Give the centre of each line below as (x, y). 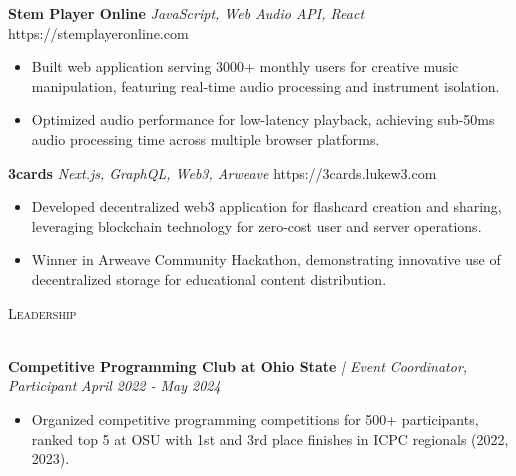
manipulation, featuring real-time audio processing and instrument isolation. (265, 85)
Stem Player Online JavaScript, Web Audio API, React (186, 13)
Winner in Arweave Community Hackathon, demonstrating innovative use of (266, 259)
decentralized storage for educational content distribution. (209, 278)
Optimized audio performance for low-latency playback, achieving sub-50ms (263, 119)
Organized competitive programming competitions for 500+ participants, (255, 418)
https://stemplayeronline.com (98, 32)
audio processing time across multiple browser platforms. (205, 138)
